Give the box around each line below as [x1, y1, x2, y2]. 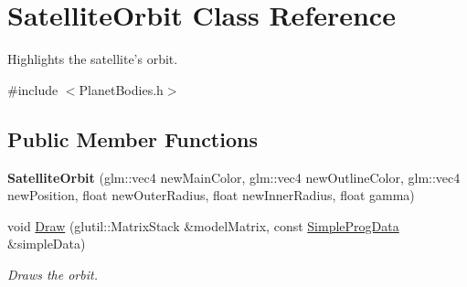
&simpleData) [7, 234, 86, 253]
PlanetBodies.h [79, 80, 164, 99]
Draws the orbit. [7, 264, 98, 283]
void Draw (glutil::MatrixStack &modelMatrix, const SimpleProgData [7, 216, 399, 235]
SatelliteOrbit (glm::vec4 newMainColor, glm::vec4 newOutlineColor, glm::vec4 [7, 167, 461, 186]
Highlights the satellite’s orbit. [7, 49, 178, 69]
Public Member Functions [7, 124, 258, 153]
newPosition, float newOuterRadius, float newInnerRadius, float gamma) [7, 186, 415, 205]
